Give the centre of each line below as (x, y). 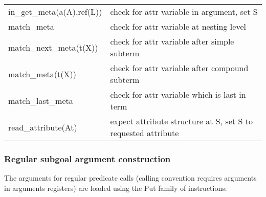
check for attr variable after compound (179, 68)
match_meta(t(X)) (42, 74)
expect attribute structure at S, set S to (181, 121)
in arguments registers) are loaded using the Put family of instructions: (116, 188)
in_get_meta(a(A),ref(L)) (55, 12)
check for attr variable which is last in (178, 94)
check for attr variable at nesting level (178, 26)
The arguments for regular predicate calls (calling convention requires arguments (130, 178)
